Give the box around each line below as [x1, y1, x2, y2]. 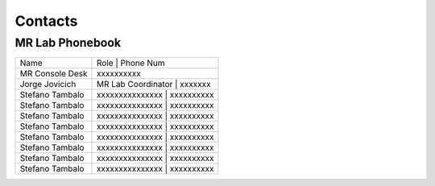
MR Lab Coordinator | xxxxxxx [97, 79, 211, 90]
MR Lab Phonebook [14, 35, 121, 50]
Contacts [14, 12, 78, 30]
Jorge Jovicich [19, 79, 77, 90]
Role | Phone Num [97, 57, 165, 68]
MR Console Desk [19, 68, 88, 80]
